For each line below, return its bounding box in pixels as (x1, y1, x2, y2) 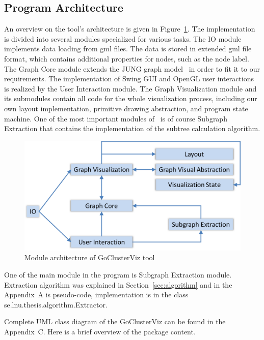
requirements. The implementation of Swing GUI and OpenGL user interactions (4, 73, 254, 84)
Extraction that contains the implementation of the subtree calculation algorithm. (4, 123, 260, 134)
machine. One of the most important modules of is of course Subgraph (4, 113, 227, 123)
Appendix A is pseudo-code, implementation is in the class (4, 289, 189, 300)
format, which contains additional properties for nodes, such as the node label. (4, 53, 249, 64)
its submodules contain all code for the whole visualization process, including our (4, 93, 257, 104)
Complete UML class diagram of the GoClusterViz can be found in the (4, 316, 226, 327)
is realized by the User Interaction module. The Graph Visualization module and (4, 83, 257, 94)
